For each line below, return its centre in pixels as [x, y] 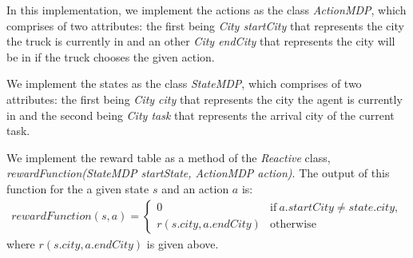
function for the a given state [78, 188]
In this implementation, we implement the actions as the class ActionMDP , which [206, 10]
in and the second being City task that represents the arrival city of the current [201, 115]
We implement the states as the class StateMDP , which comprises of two [184, 83]
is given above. [183, 243]
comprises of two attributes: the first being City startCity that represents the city [205, 25]
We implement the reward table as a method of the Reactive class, [169, 157]
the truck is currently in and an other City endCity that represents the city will [201, 41]
